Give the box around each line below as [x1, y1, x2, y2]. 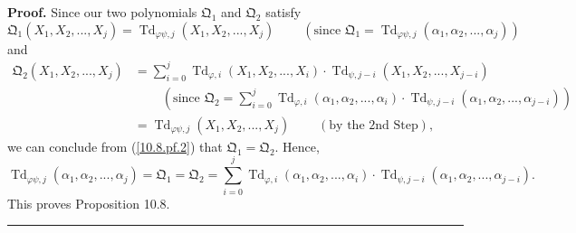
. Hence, [274, 136, 320, 155]
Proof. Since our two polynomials [7, 3, 197, 21]
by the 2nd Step [329, 118, 418, 132]
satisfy [265, 3, 302, 21]
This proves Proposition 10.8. [7, 193, 170, 212]
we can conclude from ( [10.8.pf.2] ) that [7, 136, 223, 155]
